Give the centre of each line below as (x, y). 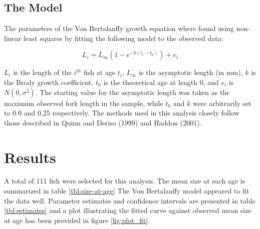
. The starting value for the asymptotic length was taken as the (133, 92)
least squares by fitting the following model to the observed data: (123, 38)
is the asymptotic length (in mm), (191, 72)
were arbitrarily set (222, 103)
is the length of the (42, 72)
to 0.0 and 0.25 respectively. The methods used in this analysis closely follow (122, 113)
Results (30, 157)
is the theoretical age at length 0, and (161, 82)
